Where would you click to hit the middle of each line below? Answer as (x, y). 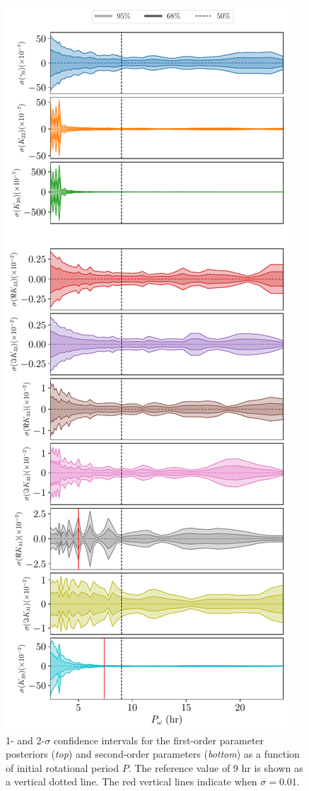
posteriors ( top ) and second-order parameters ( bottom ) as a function (153, 754)
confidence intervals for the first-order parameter (159, 740)
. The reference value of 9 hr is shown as (216, 767)
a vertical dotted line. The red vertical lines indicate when (132, 781)
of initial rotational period (62, 767)
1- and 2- (25, 740)
